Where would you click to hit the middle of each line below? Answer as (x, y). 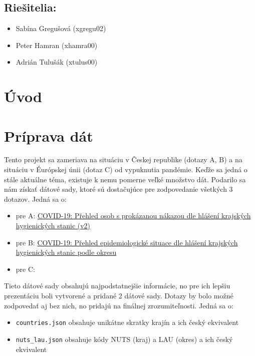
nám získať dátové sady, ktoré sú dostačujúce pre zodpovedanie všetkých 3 (118, 189)
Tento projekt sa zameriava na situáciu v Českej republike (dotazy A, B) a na (123, 159)
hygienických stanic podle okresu (66, 252)
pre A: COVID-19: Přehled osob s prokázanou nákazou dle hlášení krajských (133, 216)
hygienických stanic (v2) (53, 226)
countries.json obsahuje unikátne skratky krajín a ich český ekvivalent (127, 322)
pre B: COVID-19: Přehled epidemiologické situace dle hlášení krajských (127, 242)
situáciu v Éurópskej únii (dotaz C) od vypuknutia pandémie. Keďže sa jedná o (126, 169)
